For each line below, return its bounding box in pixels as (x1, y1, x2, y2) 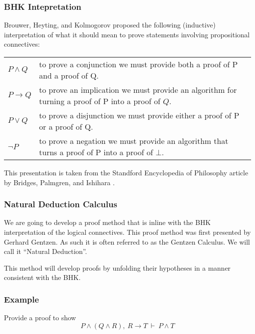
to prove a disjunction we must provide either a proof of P (39, 110, 239, 121)
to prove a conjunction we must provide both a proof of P (39, 58, 238, 70)
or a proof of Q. (39, 121, 93, 132)
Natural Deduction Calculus (4, 198, 117, 210)
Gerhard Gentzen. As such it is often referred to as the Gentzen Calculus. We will (4, 236, 250, 247)
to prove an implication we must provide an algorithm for (39, 84, 237, 95)
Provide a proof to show (4, 312, 76, 323)
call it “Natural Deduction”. (4, 246, 87, 256)
